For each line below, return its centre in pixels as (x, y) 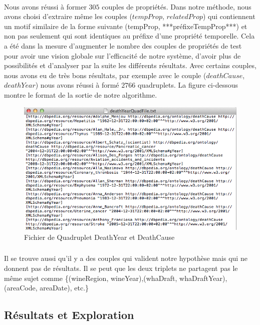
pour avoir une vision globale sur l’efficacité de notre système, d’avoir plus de (122, 55)
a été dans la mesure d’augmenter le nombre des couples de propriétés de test (123, 45)
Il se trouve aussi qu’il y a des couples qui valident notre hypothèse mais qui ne (126, 258)
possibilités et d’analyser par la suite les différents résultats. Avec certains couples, (130, 65)
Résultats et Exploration (69, 315)
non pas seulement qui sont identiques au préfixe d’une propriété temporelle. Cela (129, 36)
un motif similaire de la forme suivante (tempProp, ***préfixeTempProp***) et (126, 26)
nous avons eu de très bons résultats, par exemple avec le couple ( (105, 75)
